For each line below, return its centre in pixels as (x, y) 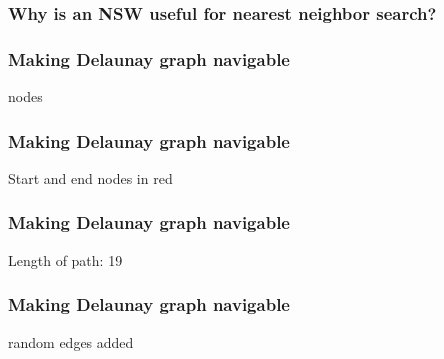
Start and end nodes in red (90, 177)
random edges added (71, 341)
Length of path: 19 (65, 259)
